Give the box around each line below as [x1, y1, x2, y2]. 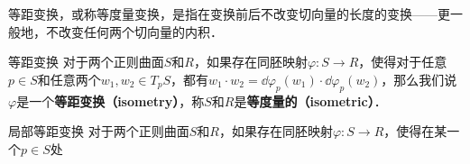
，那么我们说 [381, 69, 457, 88]
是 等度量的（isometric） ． [234, 91, 387, 110]
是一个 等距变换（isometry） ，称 [16, 91, 205, 110]
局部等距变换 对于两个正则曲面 [8, 122, 189, 141]
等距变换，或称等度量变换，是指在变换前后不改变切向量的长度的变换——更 [8, 5, 450, 23]
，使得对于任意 [358, 52, 447, 71]
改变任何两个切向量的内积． [58, 22, 223, 41]
